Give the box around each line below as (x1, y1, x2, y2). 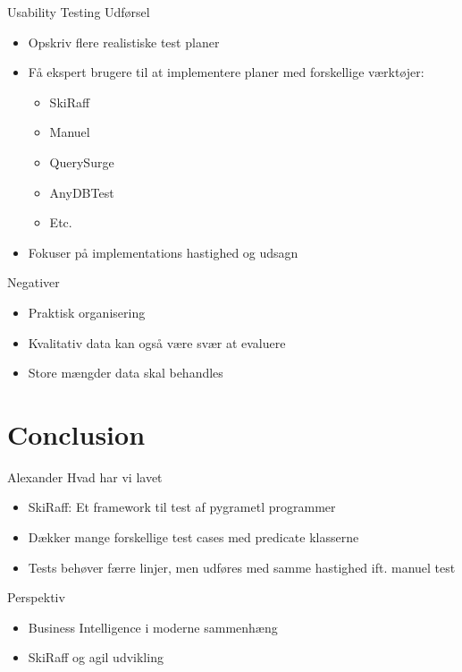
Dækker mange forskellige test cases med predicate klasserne (28, 528, 359, 547)
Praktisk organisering (28, 302, 146, 321)
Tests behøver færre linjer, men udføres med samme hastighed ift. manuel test (28, 557, 456, 576)
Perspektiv (7, 588, 65, 607)
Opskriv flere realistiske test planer (28, 32, 220, 51)
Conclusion (7, 415, 146, 452)
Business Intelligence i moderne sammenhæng (28, 617, 278, 636)
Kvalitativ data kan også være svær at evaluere (28, 333, 286, 352)
